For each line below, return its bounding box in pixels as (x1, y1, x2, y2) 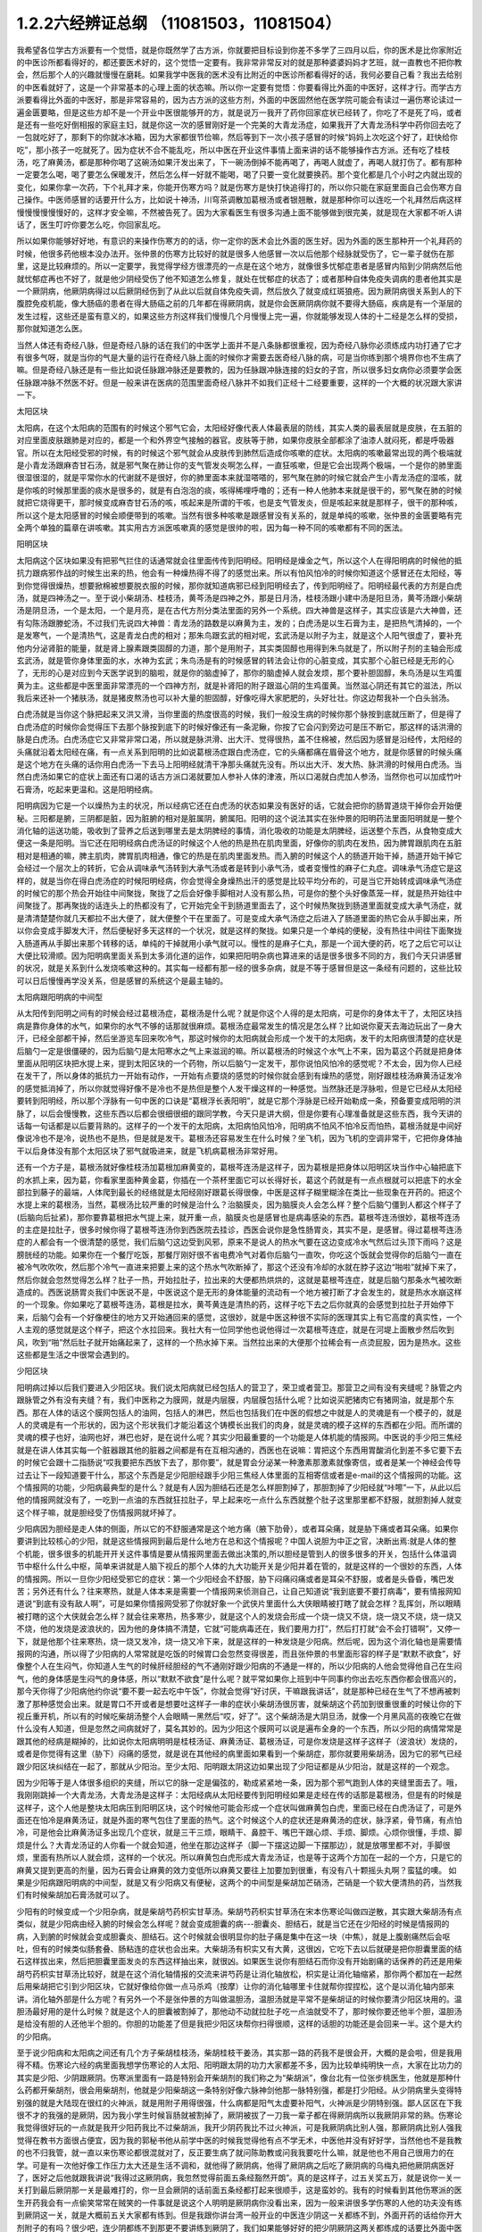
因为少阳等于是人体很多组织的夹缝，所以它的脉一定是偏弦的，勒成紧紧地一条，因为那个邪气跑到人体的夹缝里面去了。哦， (16, 1777, 462, 1787)
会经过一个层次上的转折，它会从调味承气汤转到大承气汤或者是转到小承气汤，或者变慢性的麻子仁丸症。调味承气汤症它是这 (16, 862, 462, 874)
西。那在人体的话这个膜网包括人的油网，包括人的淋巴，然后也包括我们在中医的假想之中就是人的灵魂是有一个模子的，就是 (16, 1407, 462, 1418)
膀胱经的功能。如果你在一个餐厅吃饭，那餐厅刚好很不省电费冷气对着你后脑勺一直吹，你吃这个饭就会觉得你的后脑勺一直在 (16, 1249, 462, 1260)
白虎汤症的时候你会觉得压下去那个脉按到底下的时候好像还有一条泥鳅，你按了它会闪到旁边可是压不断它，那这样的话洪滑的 (16, 721, 462, 732)
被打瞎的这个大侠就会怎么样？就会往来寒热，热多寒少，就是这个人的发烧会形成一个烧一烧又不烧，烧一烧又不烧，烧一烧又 (16, 1611, 462, 1621)
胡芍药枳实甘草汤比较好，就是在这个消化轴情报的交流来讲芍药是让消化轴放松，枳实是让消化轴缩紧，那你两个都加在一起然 (16, 1969, 462, 1979)
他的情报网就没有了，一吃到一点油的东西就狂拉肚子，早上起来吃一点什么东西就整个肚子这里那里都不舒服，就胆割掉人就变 (16, 1495, 462, 1505)
